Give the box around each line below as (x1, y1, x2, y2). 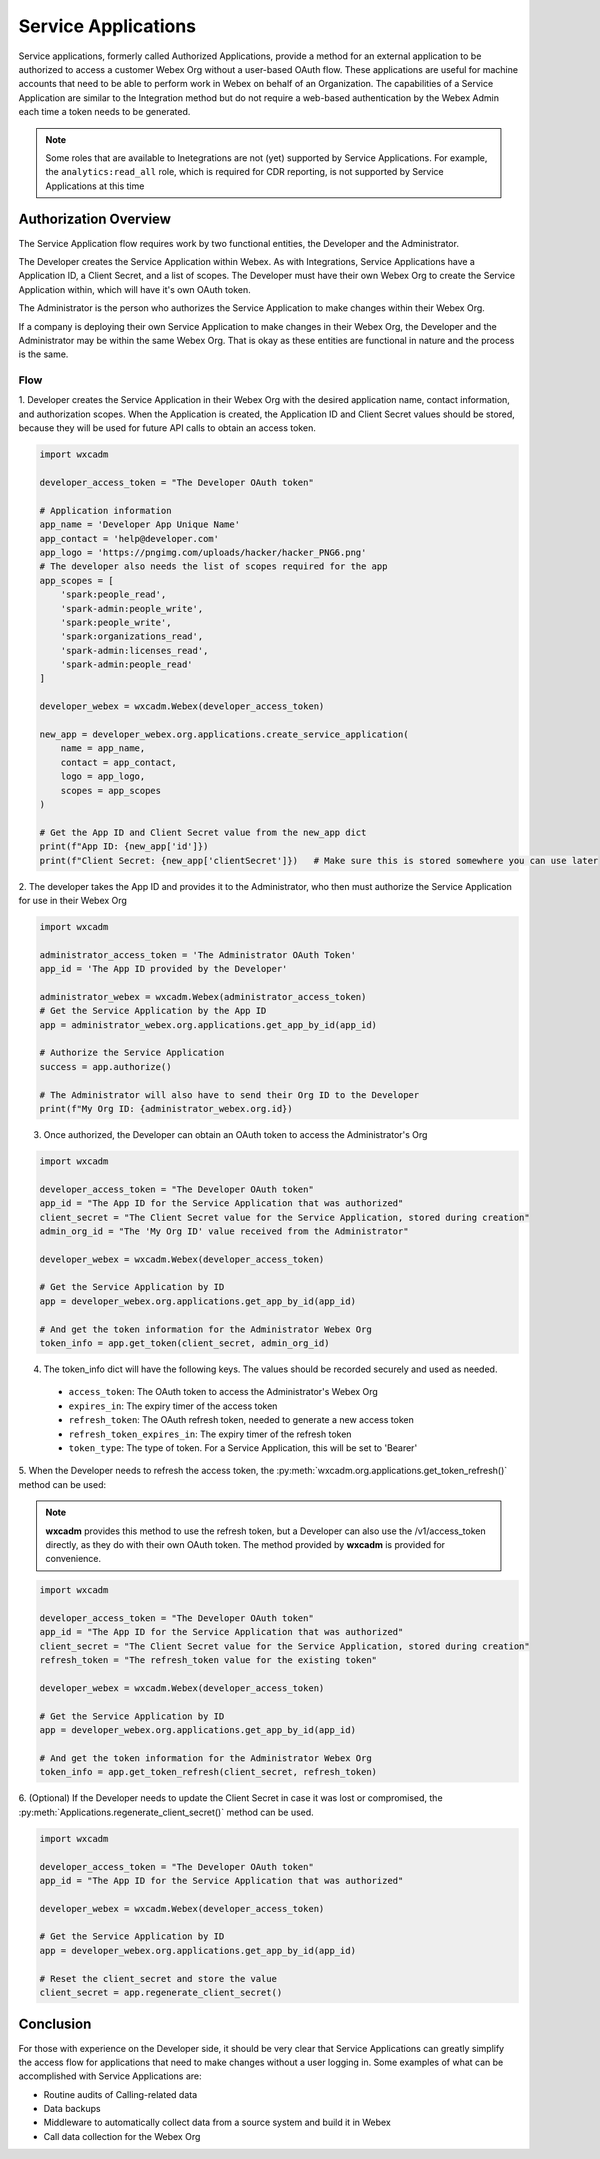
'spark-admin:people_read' (60, 659, 194, 670)
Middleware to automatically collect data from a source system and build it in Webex (43, 2116, 392, 2129)
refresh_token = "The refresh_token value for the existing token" (39, 1655, 378, 1666)
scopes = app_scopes (60, 785, 162, 796)
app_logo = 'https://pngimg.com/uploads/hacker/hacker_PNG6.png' (39, 546, 367, 558)
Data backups (43, 2103, 101, 2115)
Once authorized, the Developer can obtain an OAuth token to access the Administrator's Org (43, 1128, 428, 1140)
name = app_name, (60, 743, 146, 754)
